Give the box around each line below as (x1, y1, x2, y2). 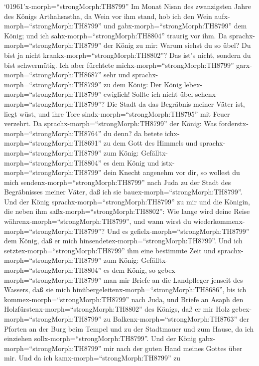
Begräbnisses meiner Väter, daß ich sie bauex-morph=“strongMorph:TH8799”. (4, 186, 243, 197)
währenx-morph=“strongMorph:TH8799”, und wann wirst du (4, 216, 191, 226)
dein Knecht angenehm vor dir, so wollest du (104, 167, 240, 178)
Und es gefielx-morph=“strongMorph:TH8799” (107, 225, 250, 236)
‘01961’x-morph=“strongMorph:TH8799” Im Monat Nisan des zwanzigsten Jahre (4, 1, 251, 11)
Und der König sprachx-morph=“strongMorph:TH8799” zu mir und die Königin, (4, 196, 250, 206)
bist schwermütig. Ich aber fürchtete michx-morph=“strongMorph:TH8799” (4, 59, 234, 70)
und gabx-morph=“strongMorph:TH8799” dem (104, 20, 247, 31)
